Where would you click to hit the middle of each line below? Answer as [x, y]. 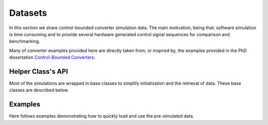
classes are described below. [39, 90]
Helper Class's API [38, 71]
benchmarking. [25, 42]
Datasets [28, 13]
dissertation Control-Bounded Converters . [52, 57]
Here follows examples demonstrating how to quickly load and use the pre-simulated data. [102, 116]
